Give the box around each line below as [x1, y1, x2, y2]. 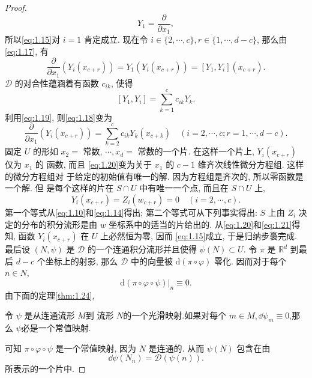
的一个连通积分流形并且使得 [87, 243, 197, 255]
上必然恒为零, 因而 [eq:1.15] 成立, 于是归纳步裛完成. [100, 230, 297, 242]
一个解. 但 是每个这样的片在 [5, 181, 114, 194]
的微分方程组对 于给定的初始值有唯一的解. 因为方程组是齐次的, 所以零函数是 [5, 169, 304, 182]
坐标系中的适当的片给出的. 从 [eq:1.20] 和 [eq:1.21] [109, 218, 292, 230]
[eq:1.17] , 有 [5, 44, 49, 57]
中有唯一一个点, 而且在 [139, 181, 229, 194]
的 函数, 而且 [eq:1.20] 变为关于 [35, 158, 152, 171]
